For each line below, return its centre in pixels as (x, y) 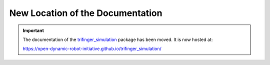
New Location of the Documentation (86, 13)
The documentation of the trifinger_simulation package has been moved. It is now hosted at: (118, 39)
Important (33, 30)
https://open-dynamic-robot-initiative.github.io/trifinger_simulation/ (92, 49)
